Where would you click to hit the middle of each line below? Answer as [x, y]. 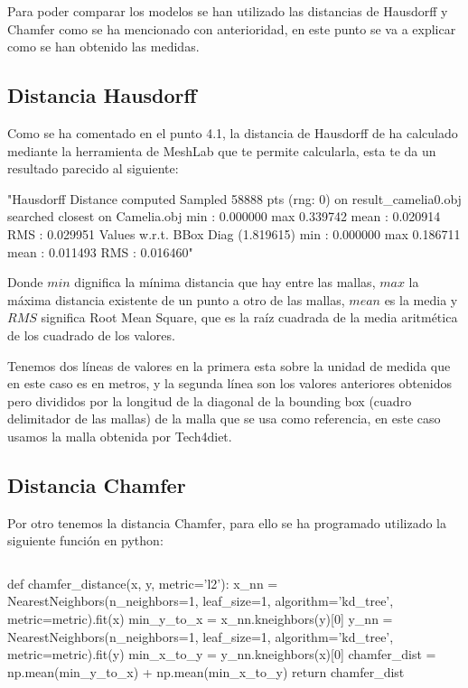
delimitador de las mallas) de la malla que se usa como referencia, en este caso [224, 418]
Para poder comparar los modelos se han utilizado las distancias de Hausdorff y [228, 11]
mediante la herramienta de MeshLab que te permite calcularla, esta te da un [222, 150]
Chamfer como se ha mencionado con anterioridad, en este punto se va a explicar [232, 28]
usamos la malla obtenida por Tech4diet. [120, 436]
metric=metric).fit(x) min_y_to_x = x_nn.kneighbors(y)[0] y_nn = [200, 619]
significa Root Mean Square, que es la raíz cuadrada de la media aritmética [249, 317]
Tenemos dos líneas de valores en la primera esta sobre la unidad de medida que [229, 365]
